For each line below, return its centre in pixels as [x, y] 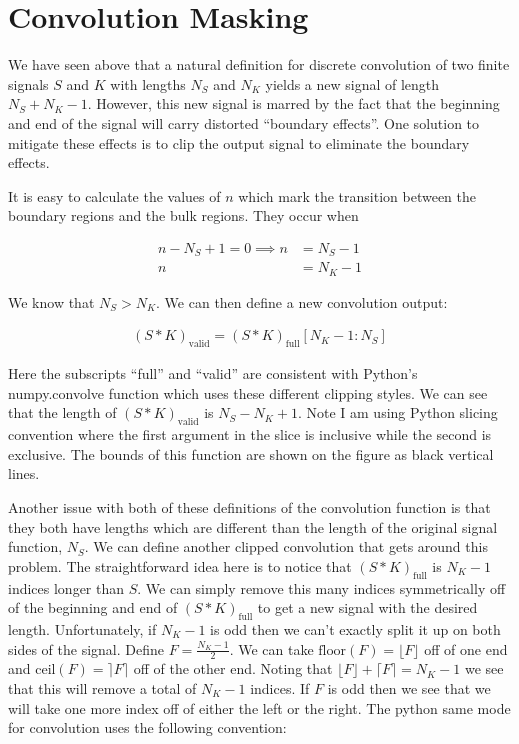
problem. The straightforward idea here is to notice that [180, 565]
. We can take [271, 648]
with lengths [148, 83]
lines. [24, 473]
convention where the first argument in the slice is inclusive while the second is [250, 434]
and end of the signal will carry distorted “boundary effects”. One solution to [244, 122]
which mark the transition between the [357, 195]
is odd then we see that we [409, 688]
